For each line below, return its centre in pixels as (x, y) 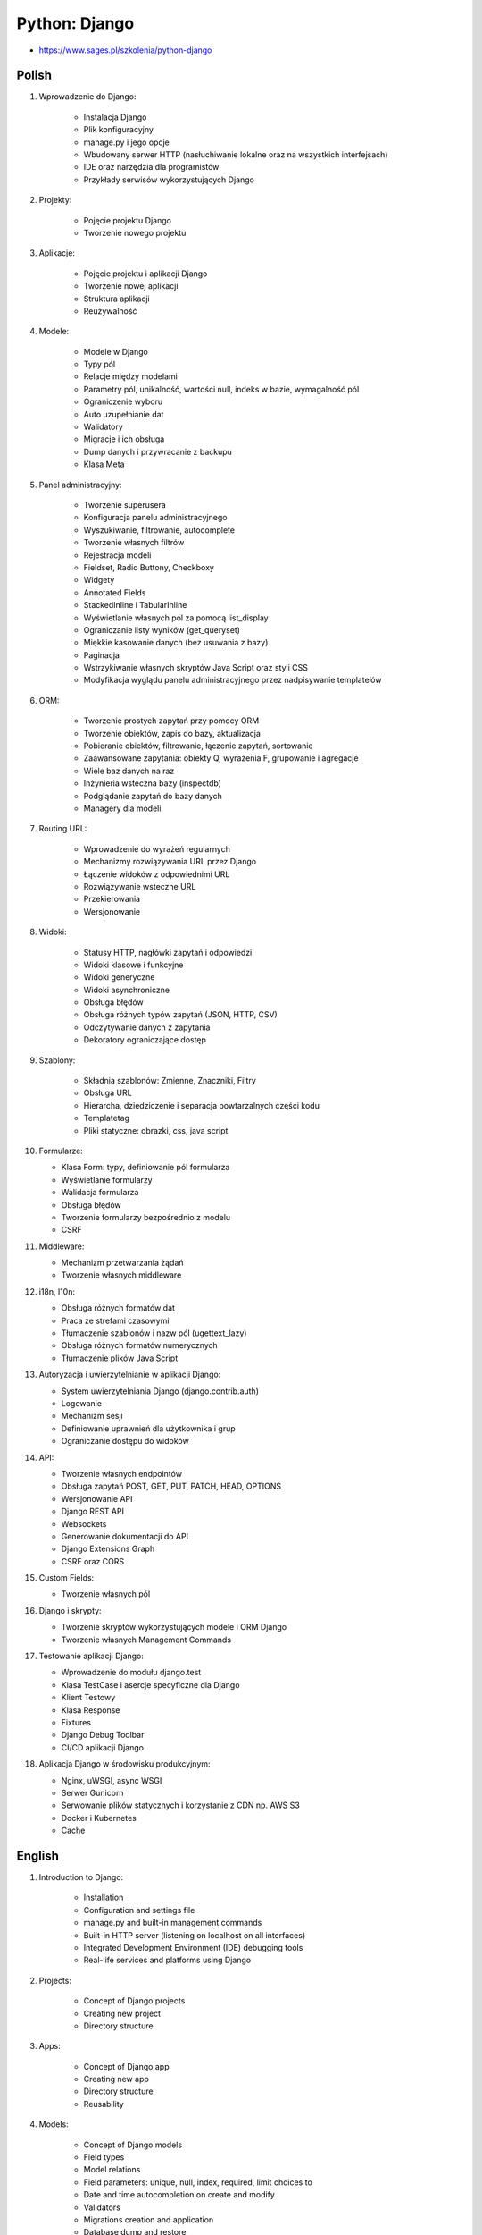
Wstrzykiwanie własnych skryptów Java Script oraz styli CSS (195, 668)
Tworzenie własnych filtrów (134, 543)
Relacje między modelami (130, 376)
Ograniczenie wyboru (123, 401)
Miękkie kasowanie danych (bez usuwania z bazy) (176, 643)
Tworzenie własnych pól (106, 1594)
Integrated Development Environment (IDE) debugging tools (193, 1947)
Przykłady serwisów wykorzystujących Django (169, 180)
